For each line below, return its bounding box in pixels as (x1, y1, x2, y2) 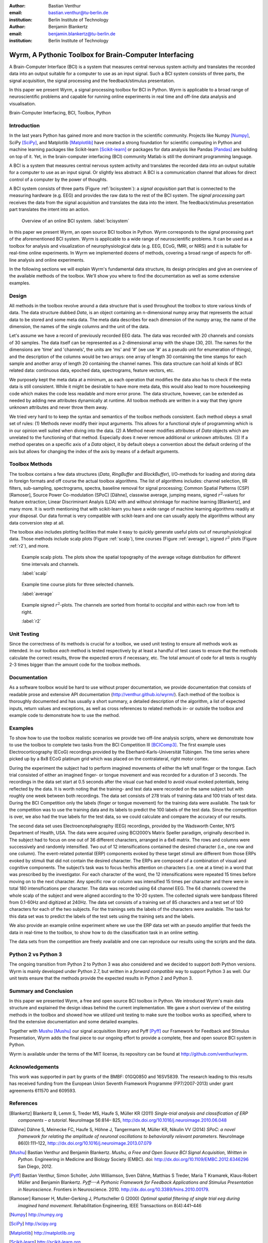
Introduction (9, 122, 40, 129)
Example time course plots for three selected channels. (21, 582, 134, 588)
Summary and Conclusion (9, 987, 73, 994)
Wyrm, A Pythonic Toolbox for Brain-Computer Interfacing (9, 50, 194, 59)
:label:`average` (21, 591, 54, 597)
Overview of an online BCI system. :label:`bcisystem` (21, 218, 130, 224)
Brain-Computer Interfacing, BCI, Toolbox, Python (9, 110, 111, 116)
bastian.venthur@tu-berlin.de (48, 10, 109, 16)
